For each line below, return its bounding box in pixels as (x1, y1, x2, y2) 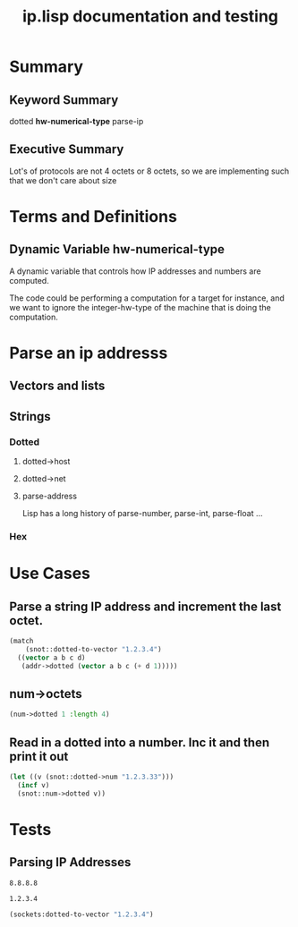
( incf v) (17, 780, 50, 789)
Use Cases (9, 564, 91, 583)
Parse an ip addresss (9, 343, 168, 363)
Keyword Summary (9, 92, 119, 107)
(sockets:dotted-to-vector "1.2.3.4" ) (9, 910, 154, 919)
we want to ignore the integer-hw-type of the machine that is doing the (9, 302, 271, 312)
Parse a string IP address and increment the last (9, 599, 282, 614)
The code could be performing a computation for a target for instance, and (9, 293, 285, 303)
